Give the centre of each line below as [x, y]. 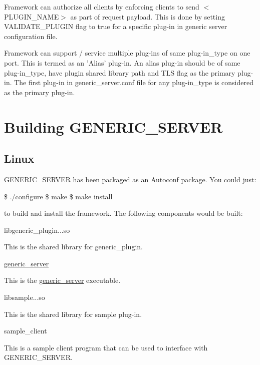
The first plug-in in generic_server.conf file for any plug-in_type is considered [134, 82]
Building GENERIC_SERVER [113, 126]
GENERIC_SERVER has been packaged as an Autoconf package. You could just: [130, 179]
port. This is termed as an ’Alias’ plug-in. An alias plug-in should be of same [122, 62]
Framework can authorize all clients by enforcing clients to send [102, 7]
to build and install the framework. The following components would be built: [123, 213]
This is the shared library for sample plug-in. [73, 314]
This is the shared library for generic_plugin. [73, 247]
